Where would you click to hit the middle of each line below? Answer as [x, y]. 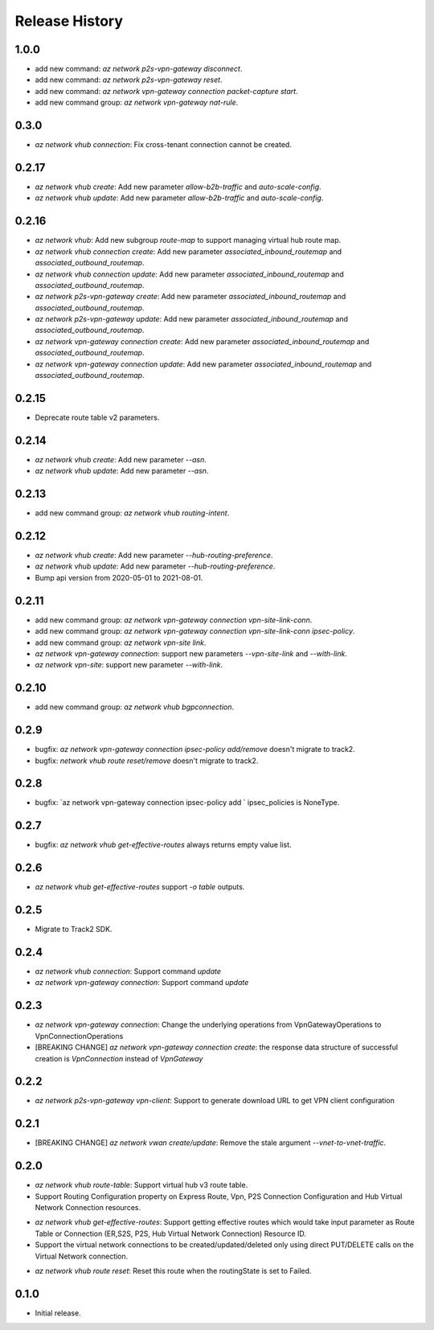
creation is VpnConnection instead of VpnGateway [119, 1058]
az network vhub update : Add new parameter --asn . [122, 471]
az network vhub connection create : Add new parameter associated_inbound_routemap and [188, 251]
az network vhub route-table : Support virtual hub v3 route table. [141, 1185]
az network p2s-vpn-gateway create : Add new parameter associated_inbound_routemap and [190, 297]
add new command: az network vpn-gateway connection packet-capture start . [166, 91]
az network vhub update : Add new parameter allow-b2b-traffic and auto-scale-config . [179, 198]
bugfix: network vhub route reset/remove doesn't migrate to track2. [147, 761]
